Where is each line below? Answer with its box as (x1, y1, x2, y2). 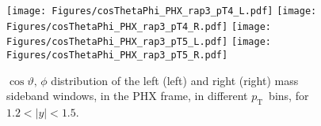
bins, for (269, 87, 309, 104)
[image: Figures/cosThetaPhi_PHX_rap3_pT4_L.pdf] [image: (6, 6, 317, 17)
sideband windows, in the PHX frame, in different (6, 87, 248, 104)
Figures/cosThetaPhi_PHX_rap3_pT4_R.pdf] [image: (6, 20, 271, 32)
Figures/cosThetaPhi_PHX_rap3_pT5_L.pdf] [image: (6, 36, 271, 48)
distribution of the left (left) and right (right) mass (51, 72, 299, 88)
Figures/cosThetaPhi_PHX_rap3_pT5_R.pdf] (6, 49, 228, 61)
